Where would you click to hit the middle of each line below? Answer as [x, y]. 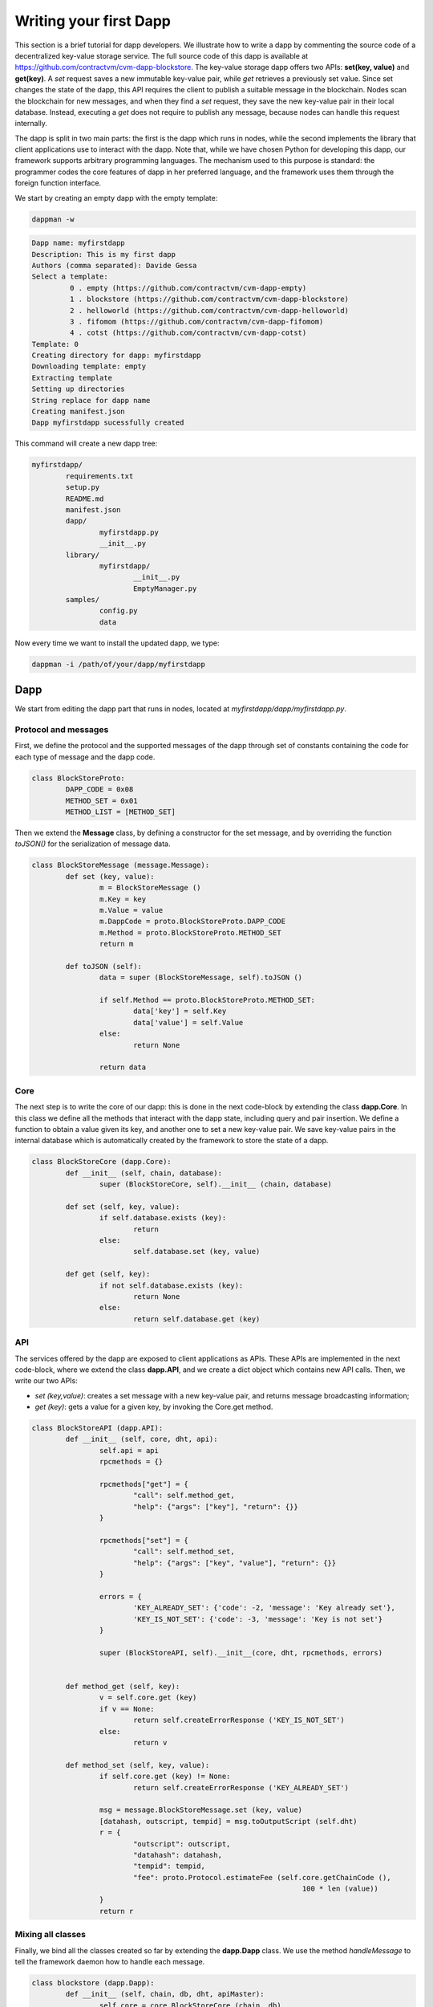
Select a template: [70, 277]
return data [123, 1067]
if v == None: [127, 1709]
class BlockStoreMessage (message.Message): [121, 865]
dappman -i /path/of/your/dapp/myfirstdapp [119, 664]
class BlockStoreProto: [79, 778]
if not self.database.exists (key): [171, 1285]
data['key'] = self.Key [180, 1011]
